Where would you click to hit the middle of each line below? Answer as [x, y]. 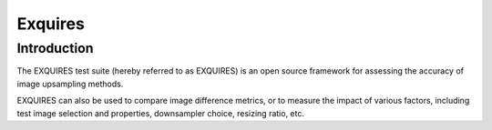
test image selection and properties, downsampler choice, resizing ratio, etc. [161, 113]
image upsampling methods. [70, 84]
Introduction [55, 48]
